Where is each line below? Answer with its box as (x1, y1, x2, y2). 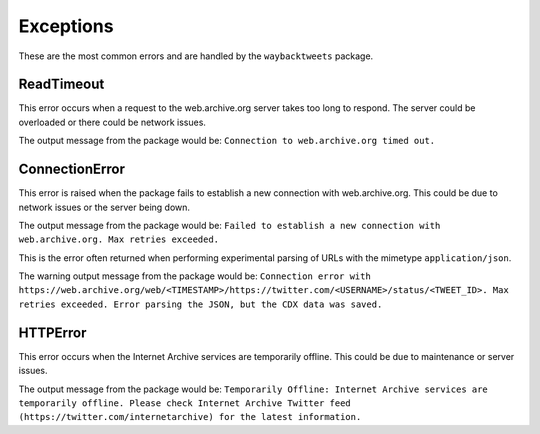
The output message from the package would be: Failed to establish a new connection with (18, 219, 441, 231)
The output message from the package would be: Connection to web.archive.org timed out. (18, 135, 435, 147)
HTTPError (18, 324, 87, 341)
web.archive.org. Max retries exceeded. (18, 234, 220, 245)
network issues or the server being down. (18, 201, 190, 213)
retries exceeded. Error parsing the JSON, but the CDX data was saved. (18, 298, 383, 310)
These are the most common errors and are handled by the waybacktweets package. (18, 50, 374, 62)
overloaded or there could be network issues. (18, 116, 207, 128)
